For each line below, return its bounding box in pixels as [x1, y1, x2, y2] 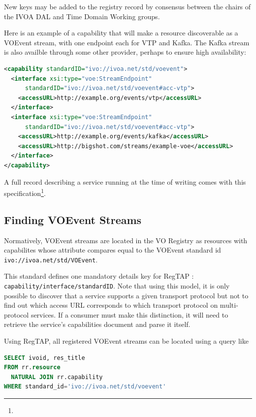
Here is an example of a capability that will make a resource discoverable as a [4, 28, 238, 38]
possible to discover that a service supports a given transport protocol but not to [4, 290, 249, 300]
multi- [220, 300, 238, 310]
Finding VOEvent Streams [4, 212, 142, 227]
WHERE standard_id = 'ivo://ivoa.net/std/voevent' [4, 383, 166, 390]
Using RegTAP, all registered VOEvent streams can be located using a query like [4, 336, 249, 346]
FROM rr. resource [4, 364, 61, 371]
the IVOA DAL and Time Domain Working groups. [4, 11, 160, 21]
